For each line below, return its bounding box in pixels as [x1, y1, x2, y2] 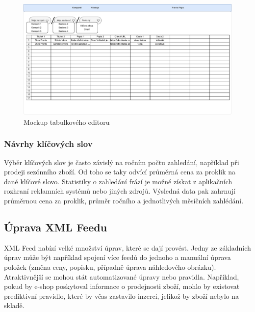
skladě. [4, 300, 25, 311]
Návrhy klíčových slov [4, 138, 93, 150]
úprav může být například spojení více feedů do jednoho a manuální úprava [4, 252, 231, 262]
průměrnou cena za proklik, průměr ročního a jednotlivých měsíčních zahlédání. [4, 196, 244, 206]
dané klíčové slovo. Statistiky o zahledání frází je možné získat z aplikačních [4, 176, 232, 186]
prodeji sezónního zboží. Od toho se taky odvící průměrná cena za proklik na [4, 167, 236, 177]
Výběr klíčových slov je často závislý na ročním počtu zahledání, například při [4, 157, 239, 167]
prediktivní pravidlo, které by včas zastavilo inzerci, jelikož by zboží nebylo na [4, 290, 239, 301]
